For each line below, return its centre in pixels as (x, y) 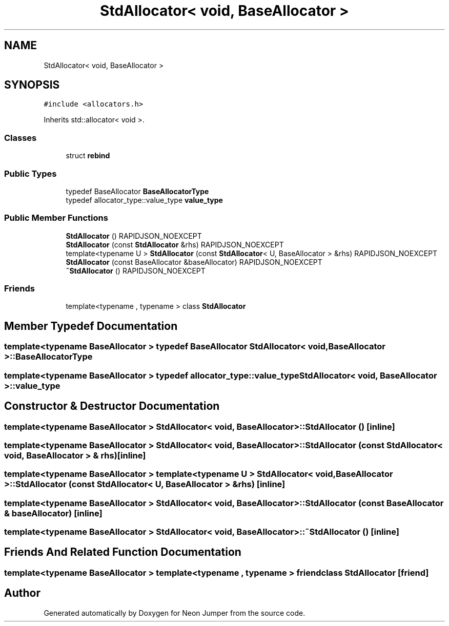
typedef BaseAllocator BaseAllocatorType (137, 191)
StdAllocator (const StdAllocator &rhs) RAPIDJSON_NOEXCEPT (175, 244)
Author (22, 593)
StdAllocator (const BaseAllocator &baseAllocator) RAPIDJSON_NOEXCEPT (194, 262)
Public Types (30, 173)
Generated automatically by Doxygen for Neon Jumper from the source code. (175, 613)
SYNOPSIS (32, 85)
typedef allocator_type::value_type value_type (144, 200)
